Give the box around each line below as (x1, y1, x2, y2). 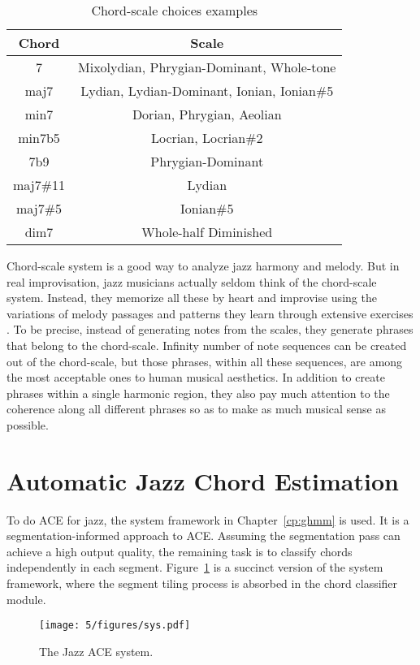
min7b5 (18, 128, 60, 147)
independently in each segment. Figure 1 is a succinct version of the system (6, 559, 383, 576)
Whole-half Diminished (141, 222, 273, 241)
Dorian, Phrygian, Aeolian (132, 105, 282, 123)
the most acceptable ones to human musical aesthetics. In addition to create (6, 369, 385, 386)
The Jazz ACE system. (39, 642, 154, 659)
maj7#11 (13, 175, 66, 194)
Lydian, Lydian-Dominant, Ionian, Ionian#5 (80, 81, 334, 100)
